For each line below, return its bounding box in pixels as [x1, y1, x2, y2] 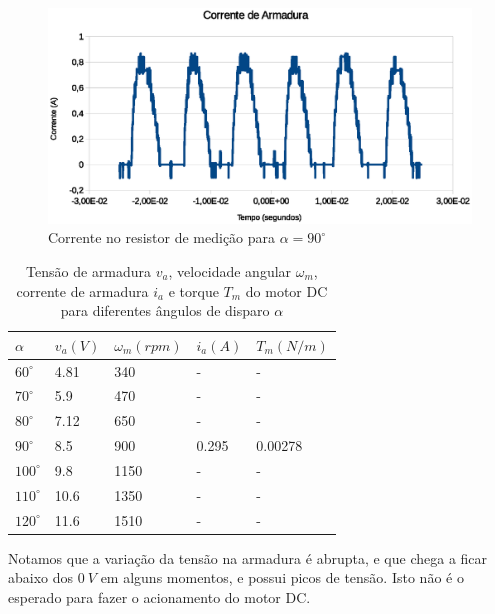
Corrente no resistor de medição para [48, 227, 276, 248]
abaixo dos [8, 567, 74, 588]
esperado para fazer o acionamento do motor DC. [8, 586, 311, 607]
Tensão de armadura [26, 260, 152, 281]
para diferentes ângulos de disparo [60, 300, 270, 321]
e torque [168, 280, 219, 301]
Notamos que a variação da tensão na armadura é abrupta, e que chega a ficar [8, 547, 488, 568]
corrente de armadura [16, 280, 149, 301]
